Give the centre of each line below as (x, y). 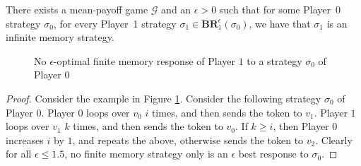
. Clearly (334, 140)
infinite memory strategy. (60, 37)
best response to (273, 154)
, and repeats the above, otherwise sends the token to (188, 140)
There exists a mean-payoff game (77, 9)
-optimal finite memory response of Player (144, 60)
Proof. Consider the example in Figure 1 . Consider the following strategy (164, 98)
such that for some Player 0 (280, 9)
